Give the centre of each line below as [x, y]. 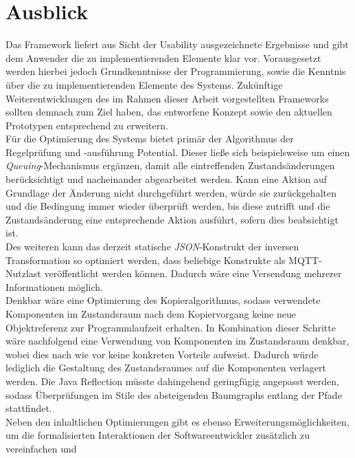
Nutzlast [23, 273]
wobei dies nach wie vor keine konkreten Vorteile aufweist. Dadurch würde [162, 354]
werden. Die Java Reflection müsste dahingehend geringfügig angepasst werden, [172, 381]
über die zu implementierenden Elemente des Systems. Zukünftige [144, 84]
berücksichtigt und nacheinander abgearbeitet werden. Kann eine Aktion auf [167, 179]
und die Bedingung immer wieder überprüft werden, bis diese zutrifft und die [168, 206]
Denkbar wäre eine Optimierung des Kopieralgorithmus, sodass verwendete [163, 300]
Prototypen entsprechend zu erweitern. [87, 125]
